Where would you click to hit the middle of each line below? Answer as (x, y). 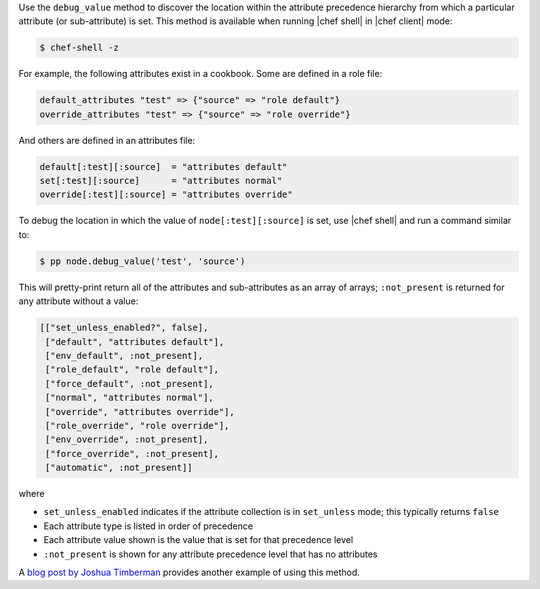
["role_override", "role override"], (137, 425)
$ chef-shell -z (79, 48)
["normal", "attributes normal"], (129, 398)
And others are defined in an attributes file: (107, 140)
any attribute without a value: (78, 301)
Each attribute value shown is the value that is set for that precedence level (198, 540)
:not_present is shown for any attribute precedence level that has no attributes (210, 554)
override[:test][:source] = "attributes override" (166, 194)
